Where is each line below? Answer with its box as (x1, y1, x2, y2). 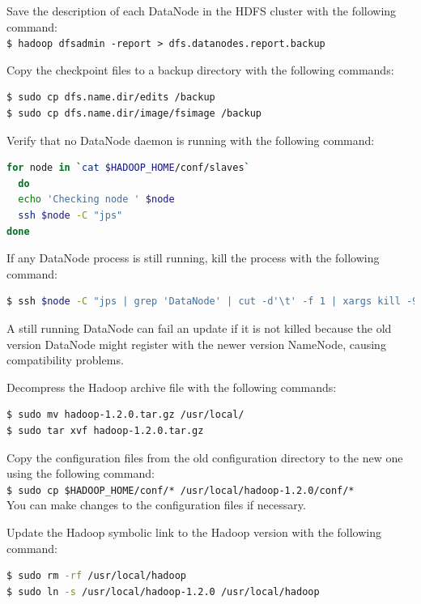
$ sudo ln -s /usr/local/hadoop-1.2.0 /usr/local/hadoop (6, 585, 320, 598)
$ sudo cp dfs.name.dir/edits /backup (6, 91, 215, 104)
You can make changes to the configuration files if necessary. (6, 496, 306, 513)
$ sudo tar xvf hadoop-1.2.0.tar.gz (6, 424, 204, 436)
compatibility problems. (6, 351, 124, 368)
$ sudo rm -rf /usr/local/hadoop (6, 570, 186, 582)
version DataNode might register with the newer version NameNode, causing (6, 335, 386, 352)
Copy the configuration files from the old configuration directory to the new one (6, 449, 403, 466)
